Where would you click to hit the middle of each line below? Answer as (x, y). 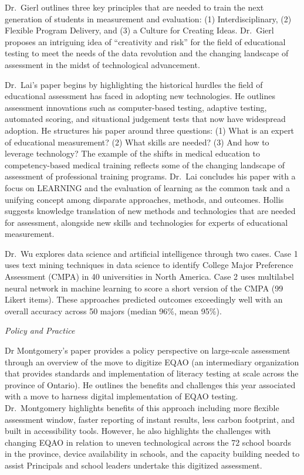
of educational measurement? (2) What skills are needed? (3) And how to (137, 142)
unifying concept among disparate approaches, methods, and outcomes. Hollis (144, 199)
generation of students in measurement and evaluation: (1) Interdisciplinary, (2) (148, 18)
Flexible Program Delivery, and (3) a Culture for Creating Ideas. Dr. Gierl (139, 30)
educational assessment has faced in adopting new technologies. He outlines (140, 96)
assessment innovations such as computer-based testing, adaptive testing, (136, 107)
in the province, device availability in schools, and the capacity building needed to (152, 454)
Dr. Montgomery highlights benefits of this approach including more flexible (142, 408)
